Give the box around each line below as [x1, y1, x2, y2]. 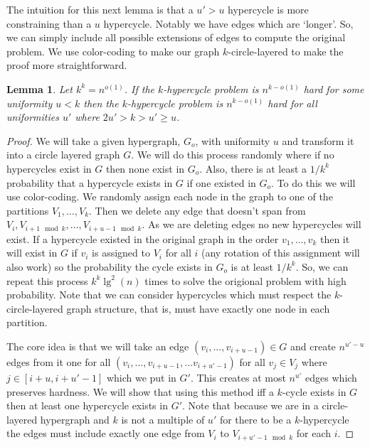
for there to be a [219, 411, 292, 426]
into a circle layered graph [6, 147, 120, 162]
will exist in [6, 245, 58, 260]
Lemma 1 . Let [6, 81, 73, 96]
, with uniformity [195, 133, 270, 148]
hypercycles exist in [6, 161, 92, 176]
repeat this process [6, 273, 88, 288]
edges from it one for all [6, 354, 111, 369]
